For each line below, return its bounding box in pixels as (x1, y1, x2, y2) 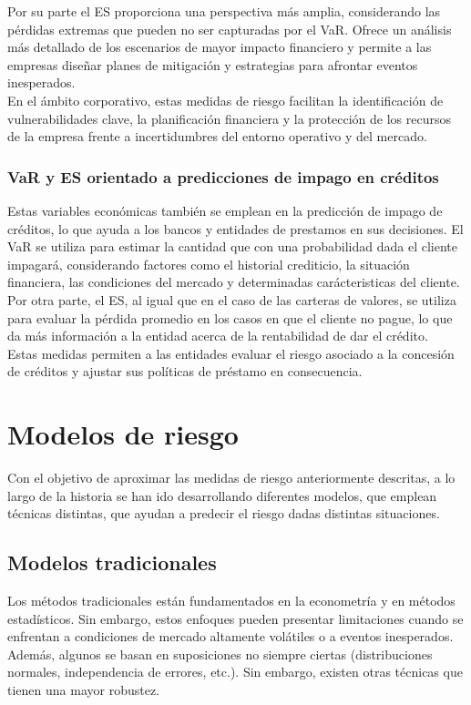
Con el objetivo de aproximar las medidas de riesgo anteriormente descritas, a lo (7, 468, 456, 487)
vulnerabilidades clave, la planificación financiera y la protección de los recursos (7, 108, 452, 128)
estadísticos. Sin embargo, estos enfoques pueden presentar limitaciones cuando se (7, 608, 464, 628)
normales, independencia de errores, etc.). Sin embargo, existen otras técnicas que (7, 662, 463, 681)
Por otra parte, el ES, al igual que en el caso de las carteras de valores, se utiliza (7, 290, 456, 309)
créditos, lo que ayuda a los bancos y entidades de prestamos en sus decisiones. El (7, 219, 464, 238)
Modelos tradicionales (7, 548, 217, 577)
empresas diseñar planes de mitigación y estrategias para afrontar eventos (7, 55, 418, 74)
